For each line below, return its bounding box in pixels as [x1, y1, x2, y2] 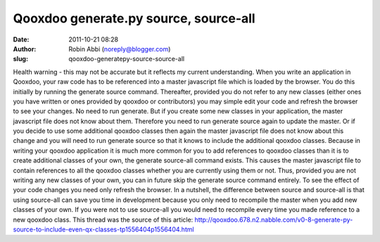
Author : [13, 44, 37, 53]
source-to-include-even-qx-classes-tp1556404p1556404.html [13, 225, 194, 234]
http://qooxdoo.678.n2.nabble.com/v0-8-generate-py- [194, 215, 353, 224]
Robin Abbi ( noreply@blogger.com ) [68, 44, 171, 53]
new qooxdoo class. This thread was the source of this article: [13, 215, 194, 224]
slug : [13, 55, 28, 63]
